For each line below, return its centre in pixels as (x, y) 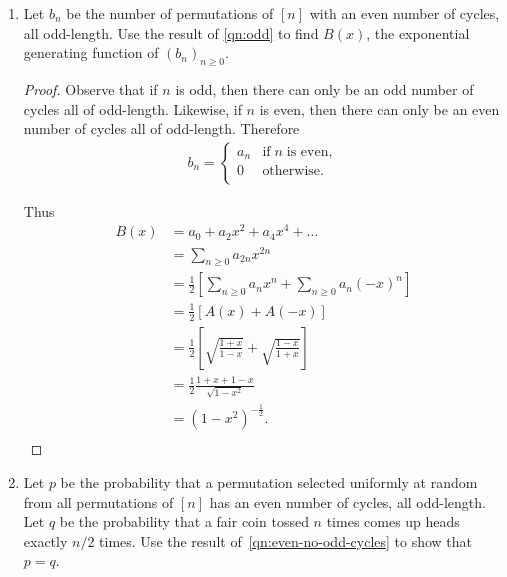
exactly (45, 540)
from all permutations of (98, 501)
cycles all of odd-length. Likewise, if (132, 108)
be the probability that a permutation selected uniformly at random (269, 481)
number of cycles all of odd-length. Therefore (161, 128)
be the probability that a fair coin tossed (184, 521)
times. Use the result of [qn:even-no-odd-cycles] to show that (286, 540)
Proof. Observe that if (90, 88)
